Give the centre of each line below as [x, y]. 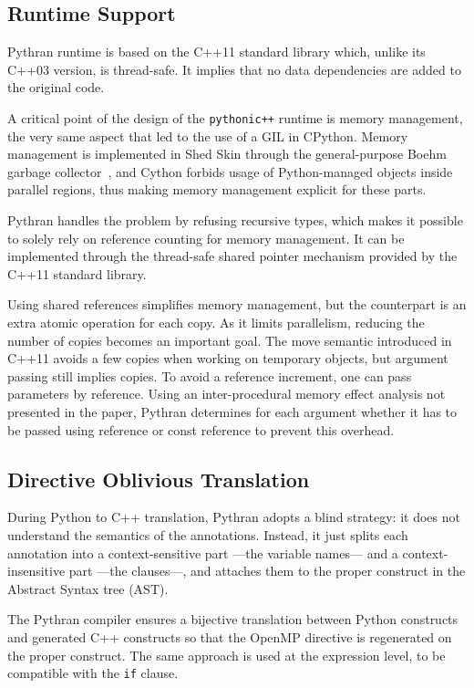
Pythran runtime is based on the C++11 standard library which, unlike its [216, 52]
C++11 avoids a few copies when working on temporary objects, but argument [228, 358]
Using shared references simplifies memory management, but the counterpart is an [237, 304]
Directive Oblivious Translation [159, 479]
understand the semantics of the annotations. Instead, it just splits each [208, 534]
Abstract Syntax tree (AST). [88, 588]
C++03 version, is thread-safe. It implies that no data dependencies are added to [234, 69]
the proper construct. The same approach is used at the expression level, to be [227, 655]
